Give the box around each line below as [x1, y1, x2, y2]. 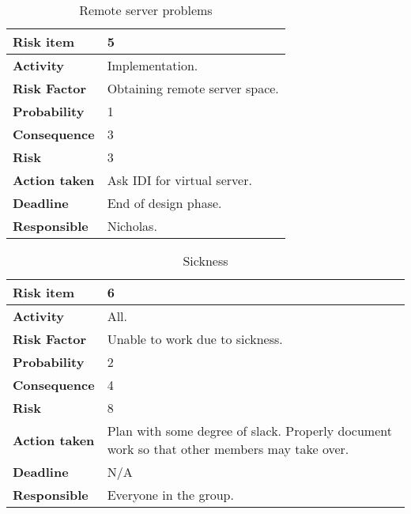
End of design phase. [107, 194, 222, 212]
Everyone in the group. [107, 486, 234, 504]
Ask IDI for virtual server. [107, 171, 252, 189]
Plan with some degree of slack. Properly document [107, 421, 392, 440]
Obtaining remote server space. [107, 79, 279, 97]
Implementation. [107, 56, 198, 74]
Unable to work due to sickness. [107, 330, 283, 348]
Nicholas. [107, 217, 157, 235]
